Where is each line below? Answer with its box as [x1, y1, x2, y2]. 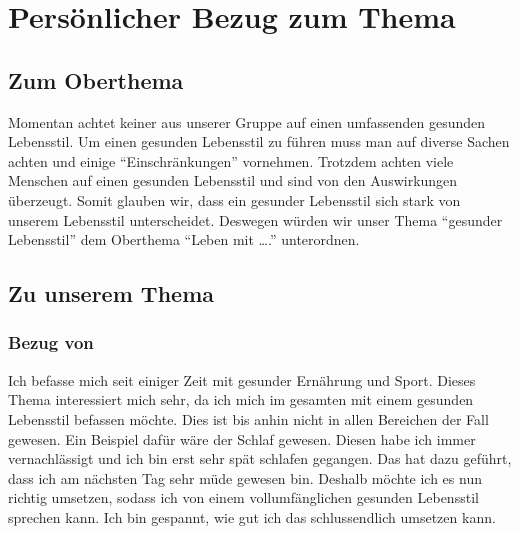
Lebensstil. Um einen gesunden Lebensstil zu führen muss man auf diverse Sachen [8, 131, 510, 152]
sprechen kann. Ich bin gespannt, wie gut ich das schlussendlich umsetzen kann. [8, 506, 496, 527]
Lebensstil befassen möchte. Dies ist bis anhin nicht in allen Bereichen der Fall [8, 408, 489, 429]
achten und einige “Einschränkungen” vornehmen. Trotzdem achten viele [8, 150, 454, 171]
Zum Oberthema [8, 64, 184, 95]
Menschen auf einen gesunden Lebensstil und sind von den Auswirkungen [8, 170, 458, 191]
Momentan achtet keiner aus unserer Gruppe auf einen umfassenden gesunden [8, 111, 486, 132]
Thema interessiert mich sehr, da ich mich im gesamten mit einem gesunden [8, 389, 474, 410]
